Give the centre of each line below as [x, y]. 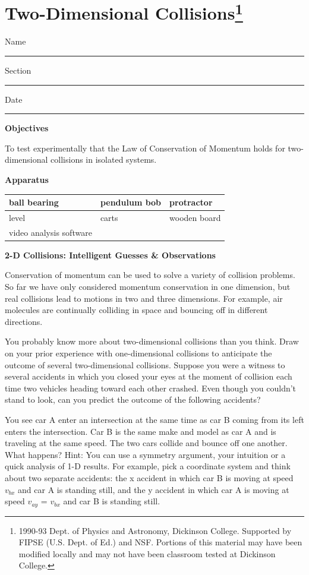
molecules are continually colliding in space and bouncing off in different [136, 310]
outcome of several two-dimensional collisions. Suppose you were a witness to [145, 364]
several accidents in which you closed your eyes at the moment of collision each [149, 376]
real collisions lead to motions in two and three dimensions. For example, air [144, 298]
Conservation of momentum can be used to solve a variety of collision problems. [150, 275]
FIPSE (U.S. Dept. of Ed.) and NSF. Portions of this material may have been [160, 542]
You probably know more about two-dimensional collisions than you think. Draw [152, 341]
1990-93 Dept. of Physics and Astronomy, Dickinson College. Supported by [155, 530]
